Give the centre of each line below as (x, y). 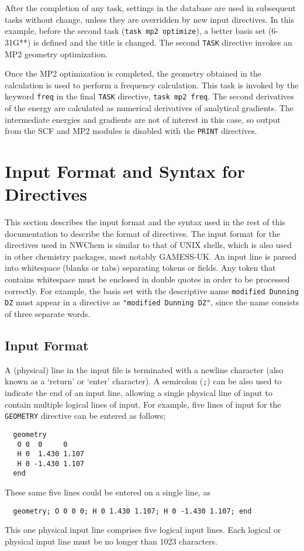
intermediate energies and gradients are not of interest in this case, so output (143, 119)
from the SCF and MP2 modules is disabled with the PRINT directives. (131, 131)
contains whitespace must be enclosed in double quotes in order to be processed (147, 279)
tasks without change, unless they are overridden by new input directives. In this (149, 19)
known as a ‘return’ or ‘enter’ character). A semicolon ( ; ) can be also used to (143, 381)
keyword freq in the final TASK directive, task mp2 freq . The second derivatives (149, 96)
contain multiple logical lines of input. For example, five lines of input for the (143, 404)
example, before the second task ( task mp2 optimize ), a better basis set (135, 31)
